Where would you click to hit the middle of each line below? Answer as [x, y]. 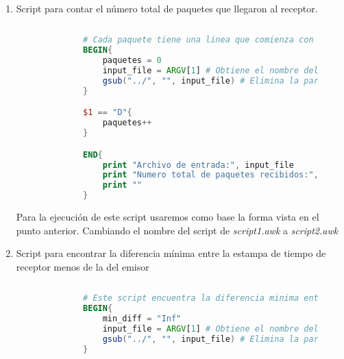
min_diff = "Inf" [142, 319]
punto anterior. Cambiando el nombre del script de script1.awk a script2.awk [177, 230]
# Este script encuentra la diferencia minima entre [206, 298]
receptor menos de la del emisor [83, 266]
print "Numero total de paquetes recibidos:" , [210, 175]
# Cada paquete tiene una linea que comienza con [198, 40]
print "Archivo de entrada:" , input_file [198, 165]
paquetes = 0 [132, 61]
